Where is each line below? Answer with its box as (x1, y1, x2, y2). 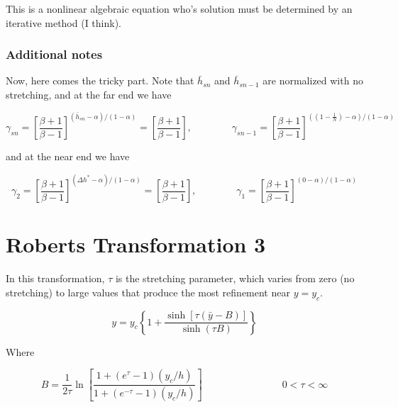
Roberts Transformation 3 (6, 230, 266, 259)
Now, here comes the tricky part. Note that (6, 73, 194, 88)
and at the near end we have (6, 149, 130, 164)
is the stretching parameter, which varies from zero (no (115, 271, 355, 286)
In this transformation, (6, 271, 105, 286)
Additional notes (6, 45, 103, 63)
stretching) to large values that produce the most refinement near (6, 284, 290, 299)
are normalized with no (262, 73, 363, 88)
